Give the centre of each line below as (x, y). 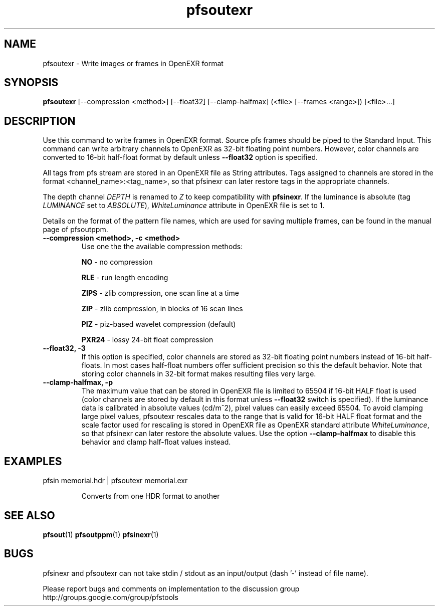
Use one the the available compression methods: (162, 247)
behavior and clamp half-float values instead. (156, 442)
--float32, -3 (64, 348)
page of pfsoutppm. (75, 230)
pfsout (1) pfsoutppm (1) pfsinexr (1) (101, 534)
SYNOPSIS (31, 83)
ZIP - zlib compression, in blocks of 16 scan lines (162, 309)
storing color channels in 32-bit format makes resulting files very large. (199, 374)
